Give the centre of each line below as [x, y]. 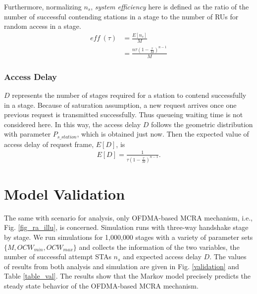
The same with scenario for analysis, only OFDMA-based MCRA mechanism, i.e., [128, 217]
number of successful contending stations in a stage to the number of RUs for [121, 16]
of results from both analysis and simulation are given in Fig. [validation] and [122, 266]
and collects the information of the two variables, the [159, 247]
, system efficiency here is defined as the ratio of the [170, 6]
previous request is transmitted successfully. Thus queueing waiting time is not [124, 114]
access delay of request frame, [49, 144]
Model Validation [65, 193]
